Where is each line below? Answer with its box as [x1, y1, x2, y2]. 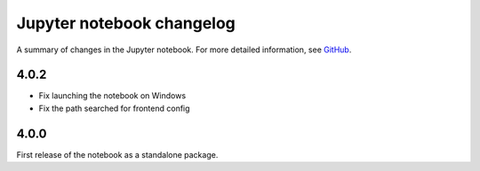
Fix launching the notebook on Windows [38, 90, 187, 101]
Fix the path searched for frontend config [38, 103, 190, 113]
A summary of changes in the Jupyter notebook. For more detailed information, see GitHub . [16, 44, 352, 55]
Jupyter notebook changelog [16, 13, 236, 33]
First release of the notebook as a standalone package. [16, 149, 219, 159]
